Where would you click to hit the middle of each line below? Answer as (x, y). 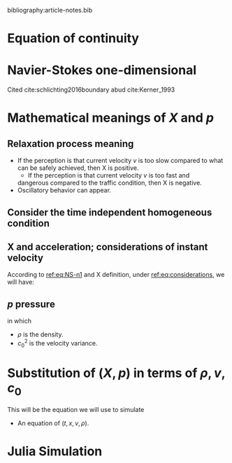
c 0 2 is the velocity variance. (57, 343)
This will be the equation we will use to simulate (76, 410)
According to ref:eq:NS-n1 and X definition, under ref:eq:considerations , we (116, 275)
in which (20, 321)
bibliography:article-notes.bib (50, 10)
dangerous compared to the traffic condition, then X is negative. (110, 183)
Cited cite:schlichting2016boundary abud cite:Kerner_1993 (91, 90)
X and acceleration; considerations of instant (108, 247)
